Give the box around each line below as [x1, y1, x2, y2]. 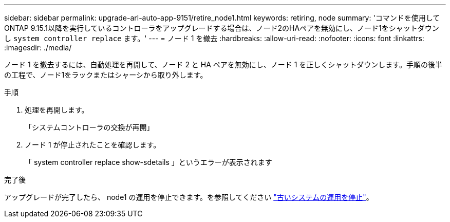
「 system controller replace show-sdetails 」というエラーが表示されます [25, 158, 272, 166]
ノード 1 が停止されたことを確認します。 [25, 140, 161, 149]
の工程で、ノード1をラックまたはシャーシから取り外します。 [4, 70, 208, 79]
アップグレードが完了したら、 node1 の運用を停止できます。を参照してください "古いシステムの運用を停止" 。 [4, 193, 373, 201]
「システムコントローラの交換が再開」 [25, 123, 154, 132]
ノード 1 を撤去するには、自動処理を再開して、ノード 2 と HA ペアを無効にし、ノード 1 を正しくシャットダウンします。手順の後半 [4, 60, 442, 69]
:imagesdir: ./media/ [4, 43, 72, 52]
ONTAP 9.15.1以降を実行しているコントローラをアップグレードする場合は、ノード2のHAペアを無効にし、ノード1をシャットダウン [4, 24, 439, 32]
